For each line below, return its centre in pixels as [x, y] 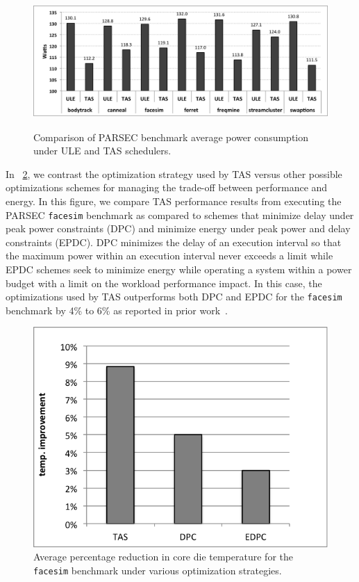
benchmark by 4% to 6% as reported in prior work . [117, 310]
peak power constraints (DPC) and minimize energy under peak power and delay [178, 228]
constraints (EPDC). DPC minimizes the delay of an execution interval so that [174, 242]
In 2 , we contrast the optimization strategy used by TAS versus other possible [174, 173]
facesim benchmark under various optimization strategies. [158, 570]
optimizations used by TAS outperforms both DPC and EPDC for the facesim [174, 297]
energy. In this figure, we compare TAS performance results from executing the [174, 201]
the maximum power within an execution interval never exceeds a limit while [169, 256]
